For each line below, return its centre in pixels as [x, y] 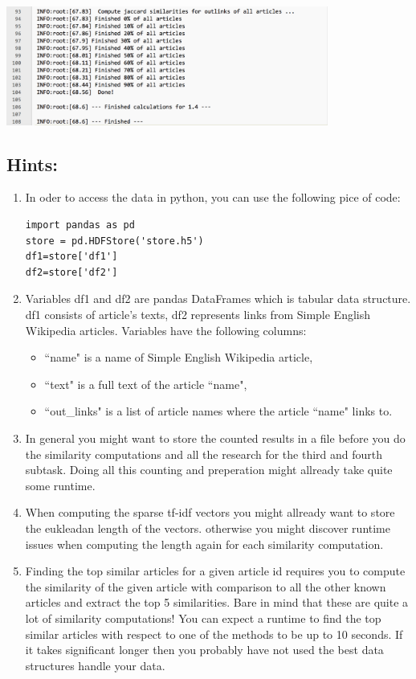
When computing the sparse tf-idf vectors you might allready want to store [210, 512]
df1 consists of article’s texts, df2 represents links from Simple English [198, 315]
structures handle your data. [95, 665]
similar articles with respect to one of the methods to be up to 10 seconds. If [214, 634]
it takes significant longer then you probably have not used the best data [204, 650]
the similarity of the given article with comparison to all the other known [206, 586]
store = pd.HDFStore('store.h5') [114, 241]
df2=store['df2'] [71, 272]
